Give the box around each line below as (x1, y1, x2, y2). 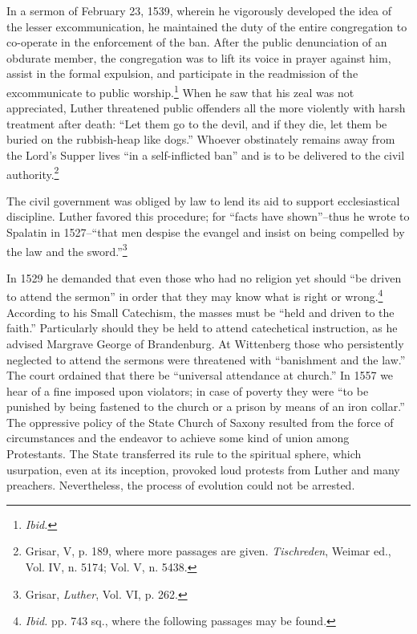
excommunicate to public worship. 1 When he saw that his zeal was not (6, 81, 354, 100)
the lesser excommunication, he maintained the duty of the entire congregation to (6, 18, 407, 35)
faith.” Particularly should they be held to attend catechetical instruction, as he (6, 319, 398, 336)
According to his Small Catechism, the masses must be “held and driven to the (6, 303, 395, 320)
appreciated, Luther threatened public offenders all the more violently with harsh (6, 100, 406, 116)
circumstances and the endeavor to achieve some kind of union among (6, 429, 350, 446)
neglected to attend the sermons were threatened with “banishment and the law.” (6, 351, 406, 368)
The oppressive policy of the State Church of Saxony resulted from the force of (6, 413, 394, 430)
